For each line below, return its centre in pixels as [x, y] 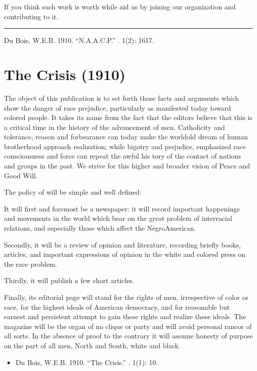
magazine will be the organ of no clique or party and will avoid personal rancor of [128, 326]
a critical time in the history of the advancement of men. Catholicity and [114, 127]
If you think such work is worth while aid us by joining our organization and [120, 6]
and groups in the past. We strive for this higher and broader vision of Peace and [127, 166]
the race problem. [31, 264]
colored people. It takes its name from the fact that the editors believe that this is [128, 117]
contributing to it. [31, 16]
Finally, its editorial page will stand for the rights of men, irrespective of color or [126, 297]
